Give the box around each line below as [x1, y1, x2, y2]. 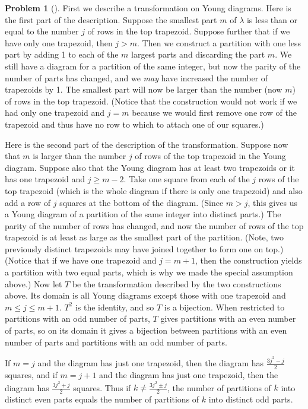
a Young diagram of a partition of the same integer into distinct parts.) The [5, 208, 281, 220]
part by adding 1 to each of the [5, 48, 119, 61]
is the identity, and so [75, 300, 154, 313]
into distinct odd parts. [208, 393, 293, 405]
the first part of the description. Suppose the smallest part [5, 13, 217, 26]
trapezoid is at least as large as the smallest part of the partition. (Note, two [5, 231, 284, 243]
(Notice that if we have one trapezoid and [5, 254, 157, 267]
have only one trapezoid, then [5, 36, 113, 49]
